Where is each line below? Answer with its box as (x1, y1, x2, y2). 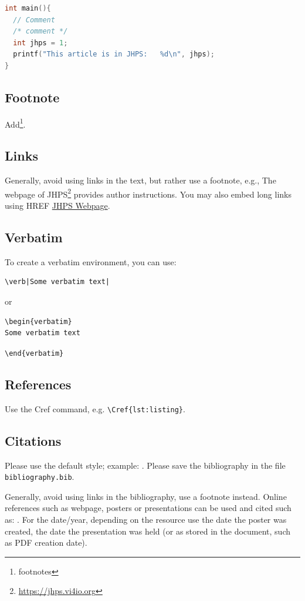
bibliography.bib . (5, 470, 74, 483)
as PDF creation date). (5, 536, 87, 549)
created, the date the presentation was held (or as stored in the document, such (5, 525, 291, 537)
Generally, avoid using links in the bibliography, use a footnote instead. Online (5, 490, 287, 502)
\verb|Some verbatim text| (5, 278, 110, 286)
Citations (5, 431, 62, 449)
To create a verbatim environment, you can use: (5, 255, 177, 268)
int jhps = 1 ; (13, 38, 68, 47)
